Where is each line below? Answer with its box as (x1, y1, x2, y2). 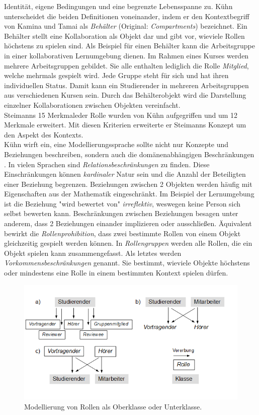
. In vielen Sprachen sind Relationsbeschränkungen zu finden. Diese (4, 159, 210, 169)
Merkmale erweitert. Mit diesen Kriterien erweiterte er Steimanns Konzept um (4, 119, 246, 130)
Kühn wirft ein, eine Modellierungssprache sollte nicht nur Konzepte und (4, 139, 229, 150)
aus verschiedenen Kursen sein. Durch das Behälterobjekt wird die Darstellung (4, 90, 246, 100)
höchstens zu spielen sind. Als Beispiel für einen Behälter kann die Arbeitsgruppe (4, 40, 255, 51)
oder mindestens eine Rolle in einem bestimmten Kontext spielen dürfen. (4, 267, 228, 278)
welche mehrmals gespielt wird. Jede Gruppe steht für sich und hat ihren (4, 70, 229, 81)
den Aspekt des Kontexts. (4, 129, 83, 140)
